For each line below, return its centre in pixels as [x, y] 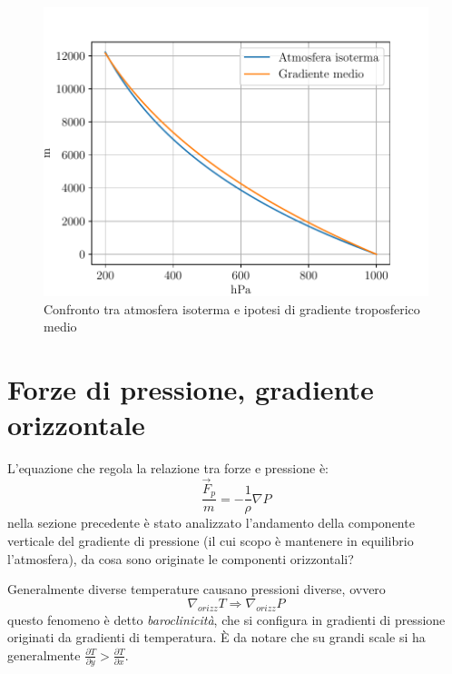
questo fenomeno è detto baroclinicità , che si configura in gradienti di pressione [226, 619]
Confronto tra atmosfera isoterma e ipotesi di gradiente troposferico [232, 308]
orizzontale [76, 425]
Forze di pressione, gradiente [191, 388]
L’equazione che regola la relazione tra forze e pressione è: [168, 468]
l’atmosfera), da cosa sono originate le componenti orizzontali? [181, 558]
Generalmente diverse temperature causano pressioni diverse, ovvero [197, 589]
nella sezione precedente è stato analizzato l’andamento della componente [211, 523]
